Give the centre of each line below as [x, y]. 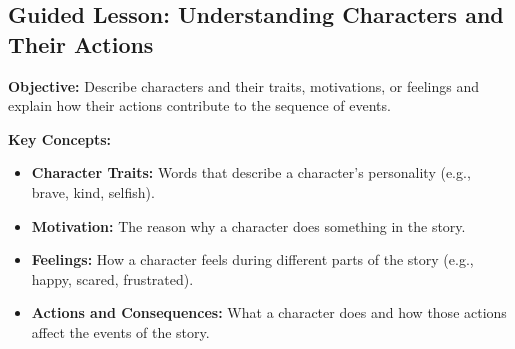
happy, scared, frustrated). [112, 278]
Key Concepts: [60, 138]
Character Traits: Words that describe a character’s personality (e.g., [251, 172]
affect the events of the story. [120, 331]
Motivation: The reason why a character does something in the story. [248, 225]
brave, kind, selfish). [93, 191]
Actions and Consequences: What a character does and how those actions [269, 312]
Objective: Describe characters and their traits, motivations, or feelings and [243, 85]
